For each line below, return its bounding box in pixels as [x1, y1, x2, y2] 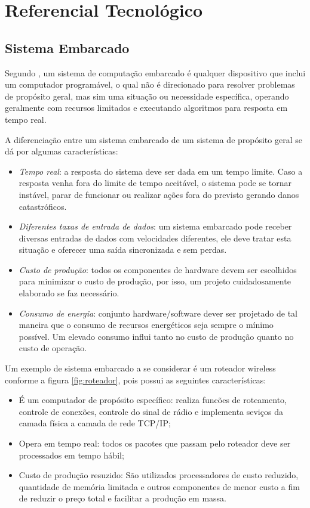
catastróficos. [19, 200, 67, 212]
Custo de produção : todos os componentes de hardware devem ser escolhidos [19, 263, 297, 275]
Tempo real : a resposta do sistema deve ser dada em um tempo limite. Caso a [19, 165, 303, 177]
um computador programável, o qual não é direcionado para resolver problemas [5, 78, 295, 91]
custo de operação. [19, 342, 87, 354]
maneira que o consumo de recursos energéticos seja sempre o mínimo [19, 318, 274, 331]
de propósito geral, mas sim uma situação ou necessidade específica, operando [5, 89, 289, 102]
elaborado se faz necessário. [19, 287, 119, 299]
